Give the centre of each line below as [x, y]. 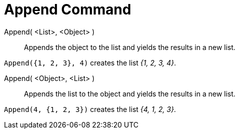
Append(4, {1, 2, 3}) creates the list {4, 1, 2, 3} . [90, 109]
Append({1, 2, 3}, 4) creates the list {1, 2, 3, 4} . [90, 62]
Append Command [68, 9]
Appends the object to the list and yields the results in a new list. [130, 47]
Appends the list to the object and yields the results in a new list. [130, 93]
